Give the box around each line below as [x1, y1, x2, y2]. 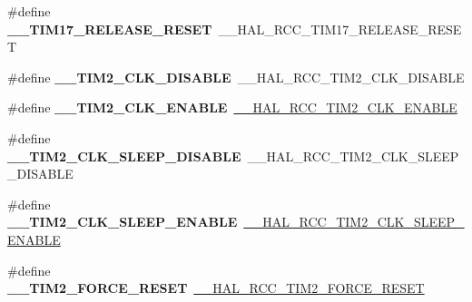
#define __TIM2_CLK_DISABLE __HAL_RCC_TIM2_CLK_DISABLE [7, 67, 465, 86]
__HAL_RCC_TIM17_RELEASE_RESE [218, 19, 462, 38]
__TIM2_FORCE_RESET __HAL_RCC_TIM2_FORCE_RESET [7, 278, 425, 297]
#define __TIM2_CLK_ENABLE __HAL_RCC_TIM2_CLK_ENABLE [7, 98, 457, 117]
